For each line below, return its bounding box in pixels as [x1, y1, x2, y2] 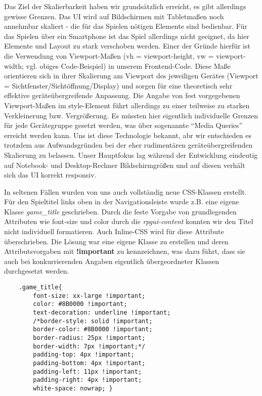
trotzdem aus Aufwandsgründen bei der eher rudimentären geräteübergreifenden [4, 140, 253, 150]
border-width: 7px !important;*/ [33, 342, 146, 350]
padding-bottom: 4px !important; [33, 359, 146, 367]
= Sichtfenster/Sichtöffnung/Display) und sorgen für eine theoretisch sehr [4, 80, 233, 91]
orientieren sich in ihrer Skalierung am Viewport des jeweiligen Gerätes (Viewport [4, 70, 258, 81]
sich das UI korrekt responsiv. [4, 169, 97, 180]
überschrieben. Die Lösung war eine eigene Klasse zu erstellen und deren [4, 236, 229, 246]
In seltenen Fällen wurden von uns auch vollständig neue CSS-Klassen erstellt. [4, 186, 247, 197]
